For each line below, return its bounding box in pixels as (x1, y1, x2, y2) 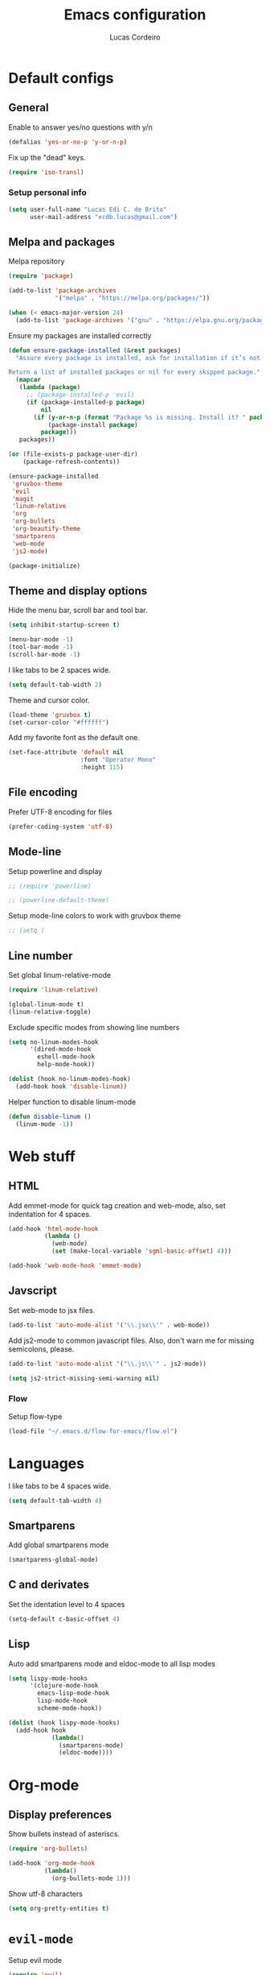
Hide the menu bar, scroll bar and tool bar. (8, 606, 148, 615)
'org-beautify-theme (11, 525, 81, 533)
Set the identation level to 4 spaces (8, 1599, 125, 1609)
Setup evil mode (8, 1955, 63, 1965)
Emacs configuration (63, 6, 207, 24)
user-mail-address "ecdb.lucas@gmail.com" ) (29, 213, 178, 221)
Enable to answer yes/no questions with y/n (8, 122, 153, 132)
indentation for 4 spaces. (8, 1209, 92, 1219)
